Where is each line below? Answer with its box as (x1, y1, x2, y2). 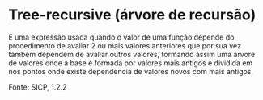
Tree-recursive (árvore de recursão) (8, 6, 257, 24)
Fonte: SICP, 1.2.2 (8, 82, 67, 92)
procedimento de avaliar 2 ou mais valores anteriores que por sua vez (8, 40, 241, 50)
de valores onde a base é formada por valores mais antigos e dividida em (8, 58, 253, 68)
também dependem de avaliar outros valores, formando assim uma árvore (8, 49, 256, 59)
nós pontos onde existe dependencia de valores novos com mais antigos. (8, 66, 253, 76)
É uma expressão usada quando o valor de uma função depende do (8, 32, 235, 42)
